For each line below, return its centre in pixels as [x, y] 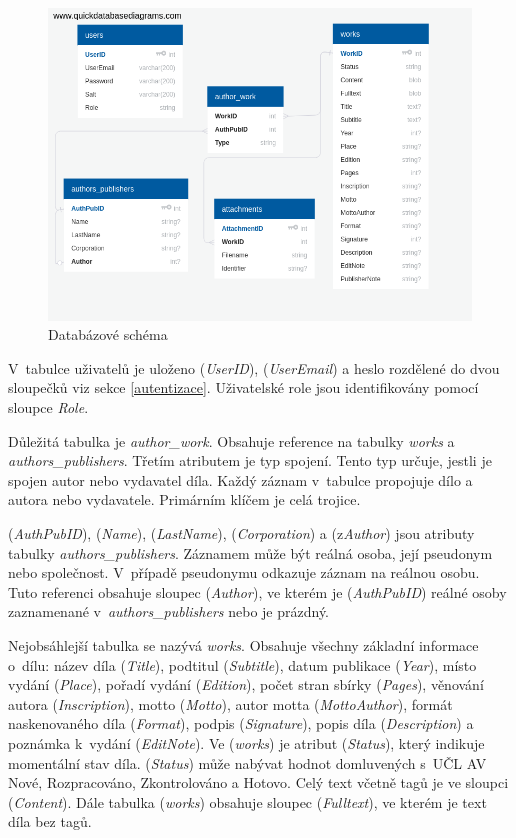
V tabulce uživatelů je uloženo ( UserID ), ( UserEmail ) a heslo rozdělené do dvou [254, 367]
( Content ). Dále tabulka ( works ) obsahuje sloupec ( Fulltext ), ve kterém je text [247, 801]
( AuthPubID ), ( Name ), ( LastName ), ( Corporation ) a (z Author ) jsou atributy [241, 533]
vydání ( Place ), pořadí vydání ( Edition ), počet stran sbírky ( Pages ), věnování [246, 684]
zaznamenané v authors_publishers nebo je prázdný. [169, 611]
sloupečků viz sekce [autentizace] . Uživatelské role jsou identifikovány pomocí [243, 387]
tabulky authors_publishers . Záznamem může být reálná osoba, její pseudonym [250, 552]
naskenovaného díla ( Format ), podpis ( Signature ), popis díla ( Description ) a [241, 723]
